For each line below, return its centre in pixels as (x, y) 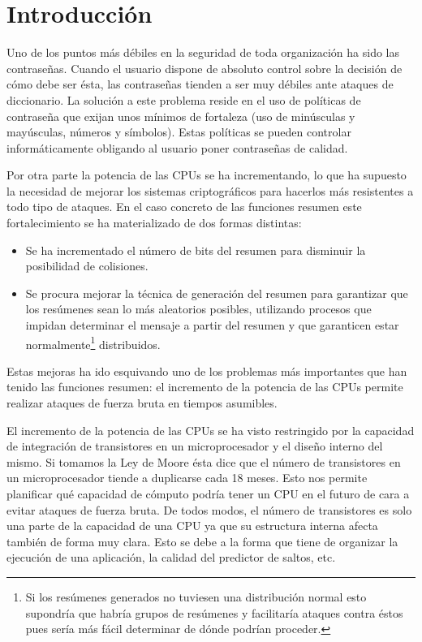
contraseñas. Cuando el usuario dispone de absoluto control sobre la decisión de (205, 68)
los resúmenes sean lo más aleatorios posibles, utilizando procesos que (198, 309)
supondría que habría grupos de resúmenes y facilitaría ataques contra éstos (214, 612)
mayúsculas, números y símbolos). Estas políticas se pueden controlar (179, 132)
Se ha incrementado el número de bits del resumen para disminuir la (196, 250)
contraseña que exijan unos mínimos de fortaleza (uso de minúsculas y (181, 116)
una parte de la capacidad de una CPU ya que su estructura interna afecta (192, 526)
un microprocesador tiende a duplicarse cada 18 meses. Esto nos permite (187, 478)
